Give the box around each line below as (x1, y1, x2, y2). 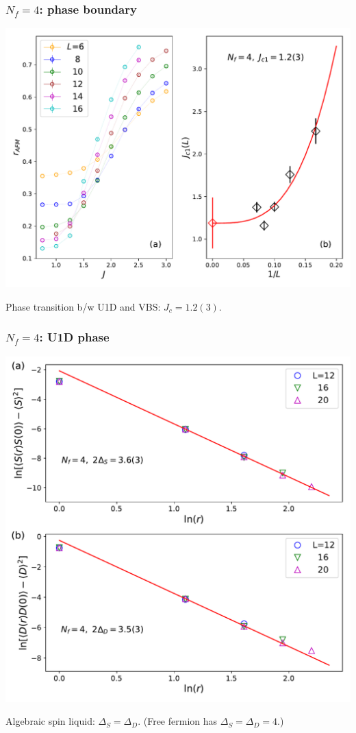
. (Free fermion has (138, 714, 218, 728)
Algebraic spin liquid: (5, 714, 95, 728)
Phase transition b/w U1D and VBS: (5, 299, 161, 313)
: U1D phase (39, 328, 110, 346)
